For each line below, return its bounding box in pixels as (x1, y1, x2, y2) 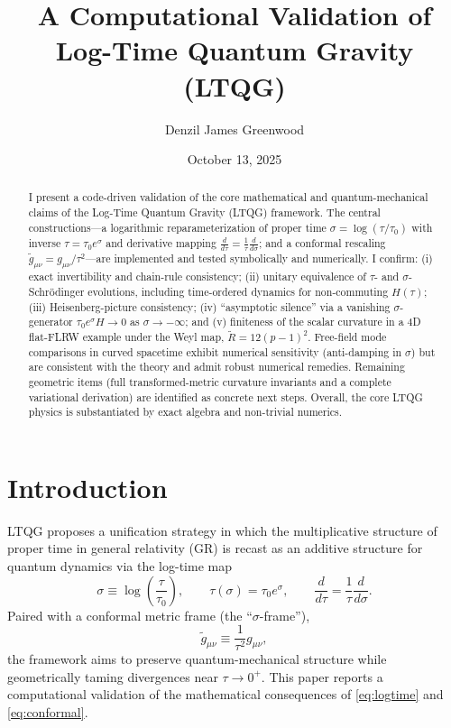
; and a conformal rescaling (259, 235, 386, 250)
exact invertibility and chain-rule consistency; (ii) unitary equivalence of (28, 269, 366, 284)
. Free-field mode (308, 328, 387, 344)
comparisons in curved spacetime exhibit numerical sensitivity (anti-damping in (28, 344, 402, 359)
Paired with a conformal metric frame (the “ (7, 605, 253, 624)
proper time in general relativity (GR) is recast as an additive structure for (7, 539, 423, 558)
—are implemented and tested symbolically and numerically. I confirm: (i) (85, 250, 433, 265)
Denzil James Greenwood (164, 119, 305, 138)
